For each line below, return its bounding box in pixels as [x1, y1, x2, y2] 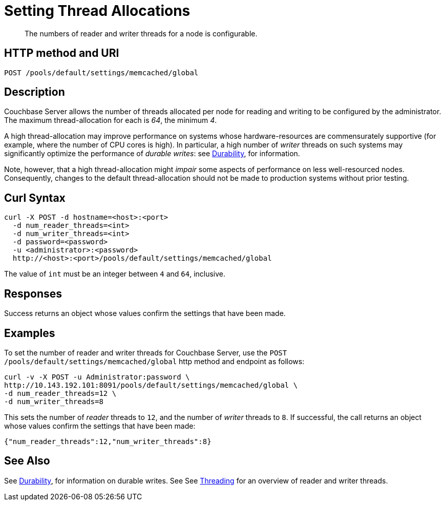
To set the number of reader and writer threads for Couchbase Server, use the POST [4, 348, 287, 357]
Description [4, 86, 65, 99]
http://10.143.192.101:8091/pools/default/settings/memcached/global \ [4, 381, 298, 389]
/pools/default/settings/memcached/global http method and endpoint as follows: [4, 356, 305, 366]
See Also [4, 454, 50, 468]
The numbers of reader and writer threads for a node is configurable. [25, 29, 258, 38]
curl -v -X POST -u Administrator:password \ [4, 372, 190, 381]
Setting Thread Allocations [4, 2, 190, 19]
